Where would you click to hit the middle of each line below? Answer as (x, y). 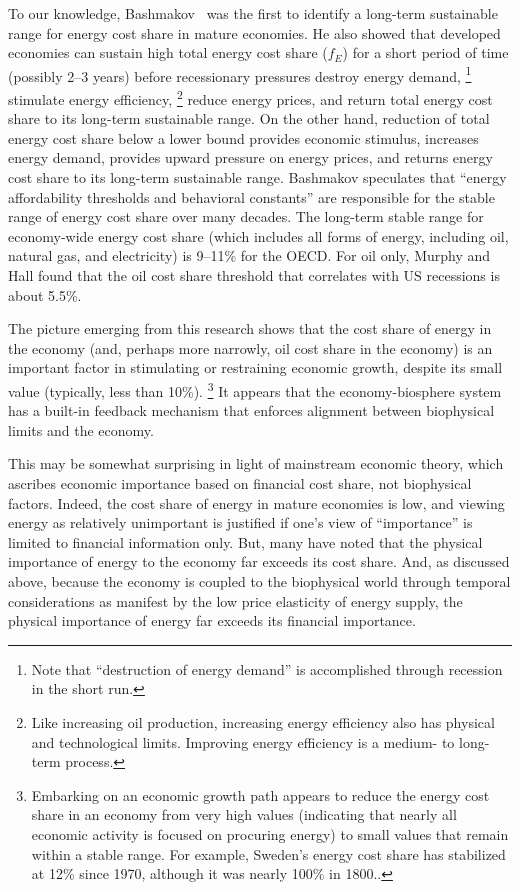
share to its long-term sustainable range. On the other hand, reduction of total (249, 118)
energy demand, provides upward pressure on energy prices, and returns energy (250, 157)
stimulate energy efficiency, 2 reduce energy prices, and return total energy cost (250, 97)
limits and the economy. (81, 429)
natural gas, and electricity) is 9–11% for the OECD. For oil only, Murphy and (249, 255)
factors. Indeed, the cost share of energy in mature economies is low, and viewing (256, 502)
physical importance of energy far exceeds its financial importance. (212, 620)
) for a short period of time (425, 52)
